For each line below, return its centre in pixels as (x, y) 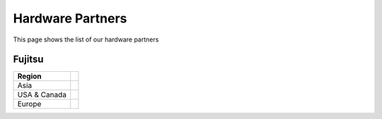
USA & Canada (42, 95)
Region (29, 76)
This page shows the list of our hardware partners (86, 39)
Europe (29, 104)
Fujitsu (28, 60)
